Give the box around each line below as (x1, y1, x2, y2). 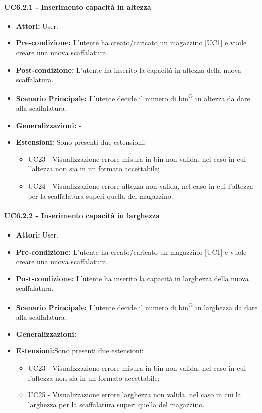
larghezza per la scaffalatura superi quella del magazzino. (28, 399, 205, 409)
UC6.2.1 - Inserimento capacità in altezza (4, 1, 151, 12)
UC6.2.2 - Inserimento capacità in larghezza (4, 210, 160, 220)
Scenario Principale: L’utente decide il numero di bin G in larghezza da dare (16, 300, 258, 312)
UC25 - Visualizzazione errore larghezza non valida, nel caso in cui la (28, 389, 241, 400)
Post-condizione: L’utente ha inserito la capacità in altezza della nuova (16, 64, 241, 75)
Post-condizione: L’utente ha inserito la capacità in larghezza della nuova (16, 273, 249, 283)
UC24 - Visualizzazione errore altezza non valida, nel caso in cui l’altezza (28, 180, 253, 191)
